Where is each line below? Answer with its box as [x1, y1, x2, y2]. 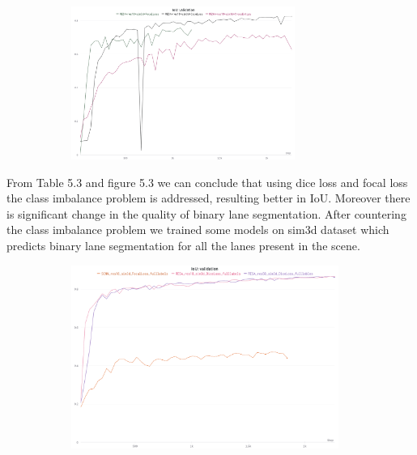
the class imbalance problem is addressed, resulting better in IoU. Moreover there [6, 189, 411, 206]
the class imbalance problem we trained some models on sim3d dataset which [6, 221, 389, 238]
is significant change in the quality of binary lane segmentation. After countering [6, 205, 406, 222]
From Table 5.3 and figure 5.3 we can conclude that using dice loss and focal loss [6, 173, 408, 190]
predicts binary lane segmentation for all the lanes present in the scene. [6, 236, 360, 253]
